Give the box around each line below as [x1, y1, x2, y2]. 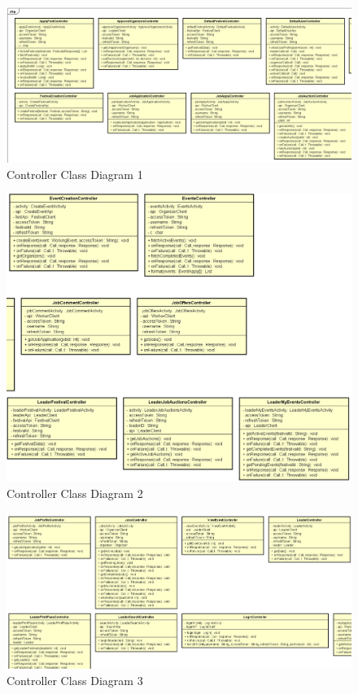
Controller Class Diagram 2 [7, 484, 143, 501]
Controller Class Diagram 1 [7, 165, 143, 182]
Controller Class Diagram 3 [7, 671, 143, 688]
